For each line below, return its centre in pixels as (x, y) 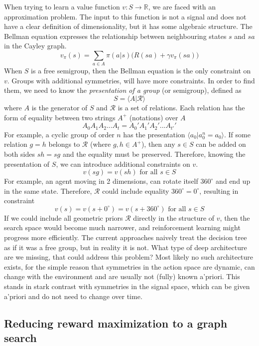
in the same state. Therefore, (48, 190)
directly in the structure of (174, 217)
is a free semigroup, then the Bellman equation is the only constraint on (141, 71)
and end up (233, 181)
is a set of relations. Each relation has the (181, 108)
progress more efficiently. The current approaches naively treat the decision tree (126, 237)
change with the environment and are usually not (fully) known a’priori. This (122, 276)
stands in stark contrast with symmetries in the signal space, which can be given (127, 286)
